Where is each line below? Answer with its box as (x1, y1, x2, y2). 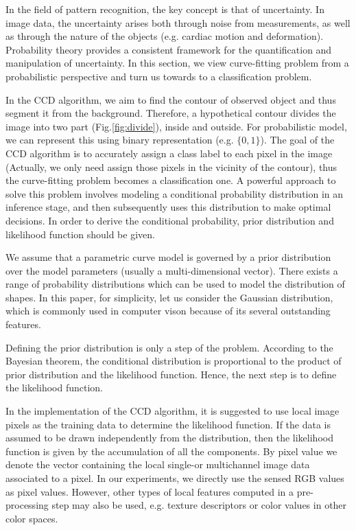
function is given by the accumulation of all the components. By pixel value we (5, 443, 337, 458)
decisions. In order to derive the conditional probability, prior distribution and (5, 213, 334, 227)
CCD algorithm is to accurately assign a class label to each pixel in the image (5, 146, 333, 160)
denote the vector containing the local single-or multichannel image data (5, 457, 310, 472)
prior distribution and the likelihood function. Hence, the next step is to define (5, 367, 337, 381)
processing (5, 498, 49, 512)
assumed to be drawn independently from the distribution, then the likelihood (5, 430, 333, 445)
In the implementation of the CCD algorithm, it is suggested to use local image (5, 404, 340, 418)
